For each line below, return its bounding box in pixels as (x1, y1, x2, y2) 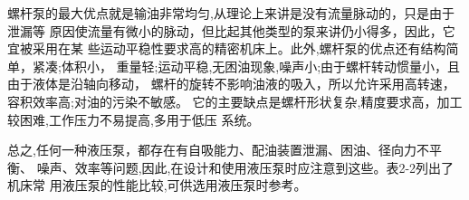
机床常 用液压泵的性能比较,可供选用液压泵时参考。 (7, 176, 307, 195)
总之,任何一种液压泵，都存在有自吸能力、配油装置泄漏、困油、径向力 (7, 140, 416, 159)
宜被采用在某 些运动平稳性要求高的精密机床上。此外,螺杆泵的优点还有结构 (7, 39, 446, 58)
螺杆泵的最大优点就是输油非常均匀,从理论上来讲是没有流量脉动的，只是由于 (7, 4, 455, 22)
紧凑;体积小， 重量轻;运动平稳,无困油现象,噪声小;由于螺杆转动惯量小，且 (32, 56, 461, 75)
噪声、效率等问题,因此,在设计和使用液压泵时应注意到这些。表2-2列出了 (36, 157, 455, 176)
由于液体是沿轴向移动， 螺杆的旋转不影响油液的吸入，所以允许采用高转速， (7, 74, 455, 93)
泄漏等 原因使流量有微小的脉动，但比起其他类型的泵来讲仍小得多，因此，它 (7, 21, 455, 40)
